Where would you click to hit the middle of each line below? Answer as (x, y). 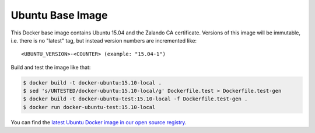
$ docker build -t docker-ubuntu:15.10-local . (92, 83)
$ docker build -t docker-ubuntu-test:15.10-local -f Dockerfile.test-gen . (135, 99)
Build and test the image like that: (51, 67)
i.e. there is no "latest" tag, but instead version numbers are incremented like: (104, 40)
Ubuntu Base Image (59, 15)
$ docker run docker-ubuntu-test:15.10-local (89, 107)
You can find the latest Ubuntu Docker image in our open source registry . (99, 122)
